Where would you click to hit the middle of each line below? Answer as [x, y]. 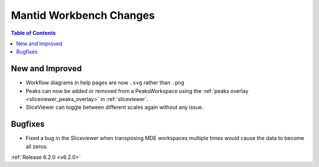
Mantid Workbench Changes [83, 15]
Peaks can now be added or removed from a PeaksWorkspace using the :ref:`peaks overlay [137, 91]
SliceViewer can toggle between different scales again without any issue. [115, 107]
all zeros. [37, 146]
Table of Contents [33, 33]
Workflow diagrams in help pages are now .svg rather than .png [105, 83]
